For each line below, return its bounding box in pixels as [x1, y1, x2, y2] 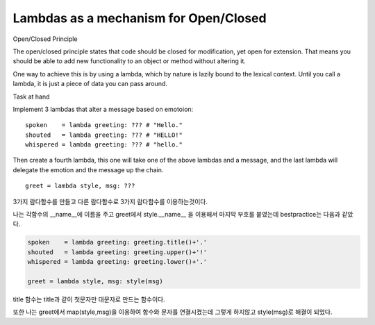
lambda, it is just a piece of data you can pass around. [12, 80, 168, 88]
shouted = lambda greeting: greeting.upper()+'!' [27, 248, 208, 256]
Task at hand [12, 92, 50, 101]
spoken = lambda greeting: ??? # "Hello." [25, 122, 183, 129]
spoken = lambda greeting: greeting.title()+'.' [27, 238, 208, 247]
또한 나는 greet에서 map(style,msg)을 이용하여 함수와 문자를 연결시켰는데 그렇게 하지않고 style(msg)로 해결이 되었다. [12, 308, 333, 316]
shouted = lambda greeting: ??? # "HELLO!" [25, 131, 183, 139]
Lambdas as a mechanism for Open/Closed [12, 10, 267, 26]
